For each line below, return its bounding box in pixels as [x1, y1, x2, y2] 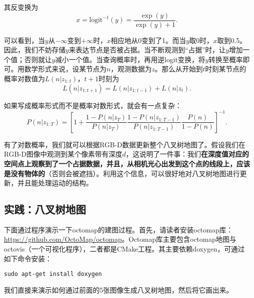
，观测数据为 [110, 64, 152, 74]
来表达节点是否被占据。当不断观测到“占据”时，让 [68, 45, 226, 55]
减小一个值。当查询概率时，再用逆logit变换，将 [55, 54, 206, 64]
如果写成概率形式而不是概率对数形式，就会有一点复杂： [4, 100, 182, 110]
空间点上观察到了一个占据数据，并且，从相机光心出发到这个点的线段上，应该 [4, 158, 250, 168]
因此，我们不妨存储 [4, 45, 65, 55]
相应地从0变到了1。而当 [110, 35, 186, 45]
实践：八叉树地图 [4, 202, 86, 217]
